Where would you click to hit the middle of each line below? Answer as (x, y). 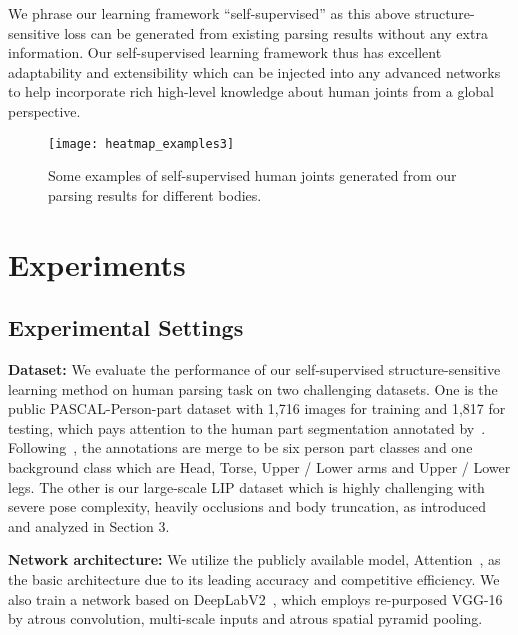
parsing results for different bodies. (155, 194)
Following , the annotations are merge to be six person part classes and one (240, 447)
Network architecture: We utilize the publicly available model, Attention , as (254, 559)
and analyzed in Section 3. (89, 525)
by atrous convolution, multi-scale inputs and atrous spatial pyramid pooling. (245, 618)
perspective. (44, 110)
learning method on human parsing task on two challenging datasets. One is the (253, 388)
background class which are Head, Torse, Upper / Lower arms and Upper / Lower (259, 466)
